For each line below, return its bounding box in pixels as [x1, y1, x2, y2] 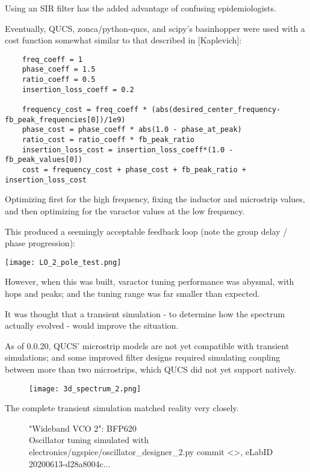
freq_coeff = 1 [22, 55, 82, 64]
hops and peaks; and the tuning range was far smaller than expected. [5, 287, 260, 299]
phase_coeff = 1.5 [22, 65, 96, 74]
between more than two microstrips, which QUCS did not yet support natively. [5, 362, 297, 375]
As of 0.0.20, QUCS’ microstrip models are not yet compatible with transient [5, 339, 290, 352]
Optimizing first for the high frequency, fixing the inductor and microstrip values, [5, 193, 305, 205]
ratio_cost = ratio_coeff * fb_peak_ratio [22, 135, 194, 144]
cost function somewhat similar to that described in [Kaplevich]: [5, 34, 242, 46]
